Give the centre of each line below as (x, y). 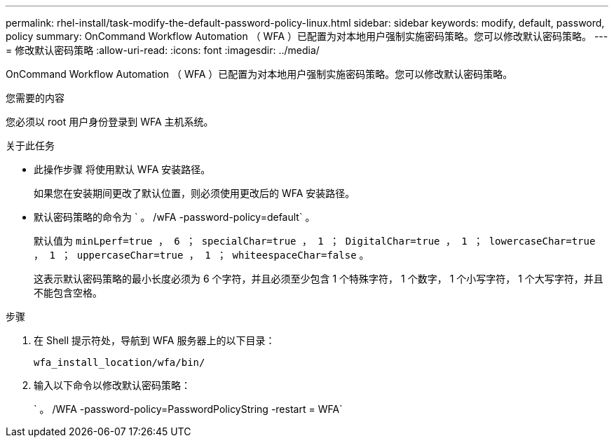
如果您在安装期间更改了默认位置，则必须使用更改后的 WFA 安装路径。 (195, 193)
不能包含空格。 (68, 293)
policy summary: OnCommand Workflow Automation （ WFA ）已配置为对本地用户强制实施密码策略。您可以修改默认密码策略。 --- (307, 36)
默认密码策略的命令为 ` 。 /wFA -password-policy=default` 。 (175, 217)
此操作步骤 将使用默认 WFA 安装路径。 (122, 169)
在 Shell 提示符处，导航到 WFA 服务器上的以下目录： (155, 340)
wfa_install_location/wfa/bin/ (120, 362)
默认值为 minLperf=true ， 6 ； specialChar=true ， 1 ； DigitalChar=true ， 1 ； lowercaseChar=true (315, 241)
